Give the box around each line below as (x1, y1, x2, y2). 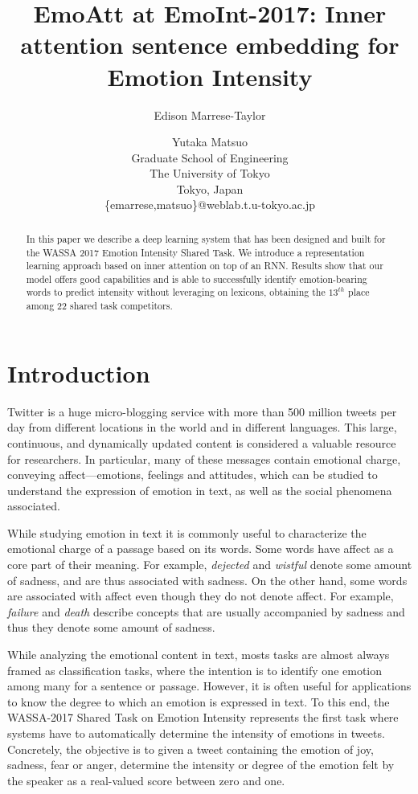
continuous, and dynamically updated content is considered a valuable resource (7, 434, 396, 451)
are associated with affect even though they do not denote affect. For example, (7, 587, 394, 604)
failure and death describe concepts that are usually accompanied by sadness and (7, 603, 405, 620)
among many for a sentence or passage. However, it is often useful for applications (7, 677, 412, 694)
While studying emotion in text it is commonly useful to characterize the (7, 524, 367, 541)
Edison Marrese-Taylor (154, 106, 266, 123)
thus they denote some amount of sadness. (7, 619, 215, 636)
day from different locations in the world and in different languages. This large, (7, 419, 397, 436)
